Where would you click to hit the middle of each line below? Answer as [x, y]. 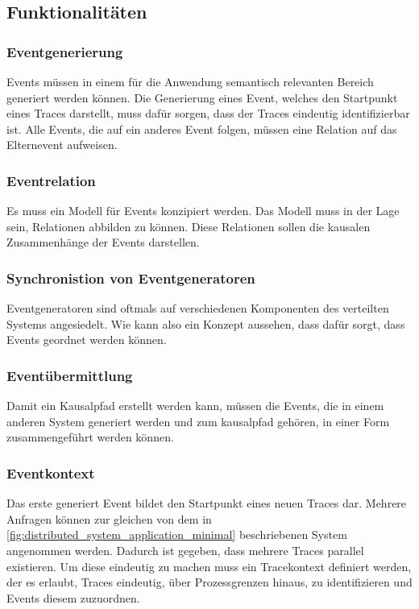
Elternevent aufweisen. [62, 145]
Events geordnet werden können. [87, 340]
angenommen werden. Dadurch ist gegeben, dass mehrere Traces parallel [185, 550]
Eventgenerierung [65, 51]
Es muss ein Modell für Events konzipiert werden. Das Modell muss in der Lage [203, 211]
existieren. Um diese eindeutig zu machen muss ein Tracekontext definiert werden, [209, 566]
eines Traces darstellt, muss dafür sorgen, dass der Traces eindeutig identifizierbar [208, 113]
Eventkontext [51, 472]
